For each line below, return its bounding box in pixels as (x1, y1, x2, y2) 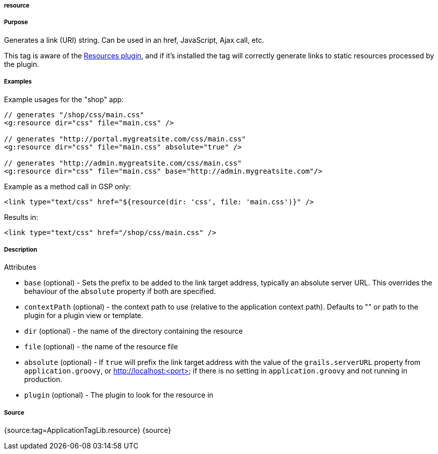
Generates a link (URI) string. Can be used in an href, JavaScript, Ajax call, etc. (4, 35, 264, 44)
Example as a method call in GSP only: (4, 182, 131, 191)
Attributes (4, 263, 37, 272)
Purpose (4, 19, 28, 26)
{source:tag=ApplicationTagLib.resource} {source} (4, 426, 171, 435)
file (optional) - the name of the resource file (24, 342, 178, 351)
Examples (4, 78, 32, 86)
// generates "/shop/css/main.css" (4, 110, 144, 119)
